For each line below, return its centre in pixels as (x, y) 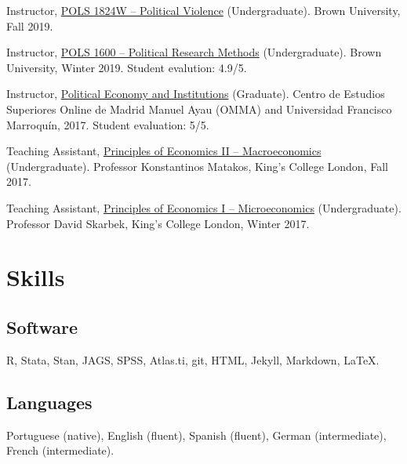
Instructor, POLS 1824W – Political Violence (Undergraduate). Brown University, (203, 10)
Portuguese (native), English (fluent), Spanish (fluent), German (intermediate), (196, 435)
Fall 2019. (30, 25)
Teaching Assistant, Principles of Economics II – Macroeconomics (164, 151)
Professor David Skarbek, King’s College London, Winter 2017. (158, 223)
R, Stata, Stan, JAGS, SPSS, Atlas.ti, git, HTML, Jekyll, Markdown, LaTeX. (193, 359)
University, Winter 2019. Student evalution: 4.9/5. (127, 67)
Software (42, 326)
